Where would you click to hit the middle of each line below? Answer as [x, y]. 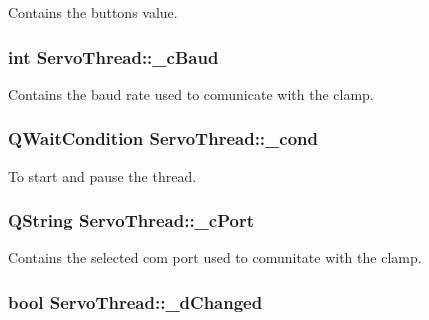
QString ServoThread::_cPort [131, 220]
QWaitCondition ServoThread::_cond [163, 138]
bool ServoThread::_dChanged [135, 301]
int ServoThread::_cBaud [113, 56]
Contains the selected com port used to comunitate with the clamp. [215, 257]
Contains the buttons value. [93, 12]
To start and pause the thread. [102, 175]
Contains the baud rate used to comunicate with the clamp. [191, 93]
